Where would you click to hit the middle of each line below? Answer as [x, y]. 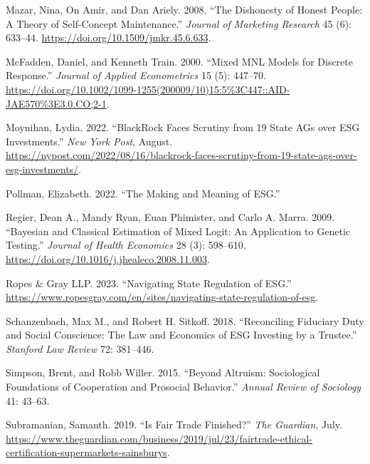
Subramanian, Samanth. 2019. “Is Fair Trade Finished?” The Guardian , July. [174, 424]
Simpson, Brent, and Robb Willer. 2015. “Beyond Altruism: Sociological [163, 372]
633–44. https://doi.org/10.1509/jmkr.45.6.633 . [109, 37]
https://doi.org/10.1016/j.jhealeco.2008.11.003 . [108, 258]
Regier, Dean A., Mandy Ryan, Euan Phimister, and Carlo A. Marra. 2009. [170, 217]
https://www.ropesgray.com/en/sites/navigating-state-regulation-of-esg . [162, 297]
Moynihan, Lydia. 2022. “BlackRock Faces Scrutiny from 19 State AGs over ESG [183, 127]
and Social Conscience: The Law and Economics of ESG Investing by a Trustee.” [181, 335]
